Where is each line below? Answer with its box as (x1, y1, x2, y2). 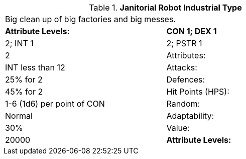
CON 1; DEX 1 (166, 26, 217, 36)
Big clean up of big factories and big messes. (5, 14, 176, 24)
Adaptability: (166, 111, 214, 121)
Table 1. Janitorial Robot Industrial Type (89, 3, 242, 13)
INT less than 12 (5, 62, 65, 72)
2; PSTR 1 (166, 38, 202, 48)
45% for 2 (5, 87, 43, 97)
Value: (166, 123, 190, 133)
